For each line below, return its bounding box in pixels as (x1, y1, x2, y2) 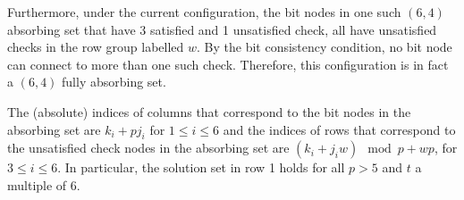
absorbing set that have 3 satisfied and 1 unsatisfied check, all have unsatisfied (7, 20, 437, 38)
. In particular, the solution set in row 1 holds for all (57, 158, 345, 177)
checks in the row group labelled (7, 37, 184, 56)
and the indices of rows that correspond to (223, 120, 456, 138)
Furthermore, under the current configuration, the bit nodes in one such (7, 3, 401, 21)
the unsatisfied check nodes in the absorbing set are (7, 138, 290, 157)
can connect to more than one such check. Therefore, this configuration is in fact (7, 54, 449, 73)
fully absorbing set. (62, 72, 166, 91)
